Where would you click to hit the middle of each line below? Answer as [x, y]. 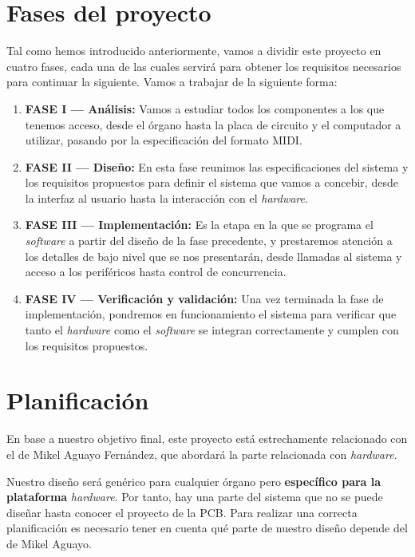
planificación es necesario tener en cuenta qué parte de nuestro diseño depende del [207, 528]
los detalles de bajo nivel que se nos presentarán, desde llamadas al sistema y [213, 256]
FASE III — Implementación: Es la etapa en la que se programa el [199, 225]
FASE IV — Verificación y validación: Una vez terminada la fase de [204, 298]
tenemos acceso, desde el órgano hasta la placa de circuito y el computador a [213, 124]
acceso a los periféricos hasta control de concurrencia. [156, 272]
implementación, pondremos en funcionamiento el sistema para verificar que [211, 314]
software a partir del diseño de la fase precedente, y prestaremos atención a [209, 241]
